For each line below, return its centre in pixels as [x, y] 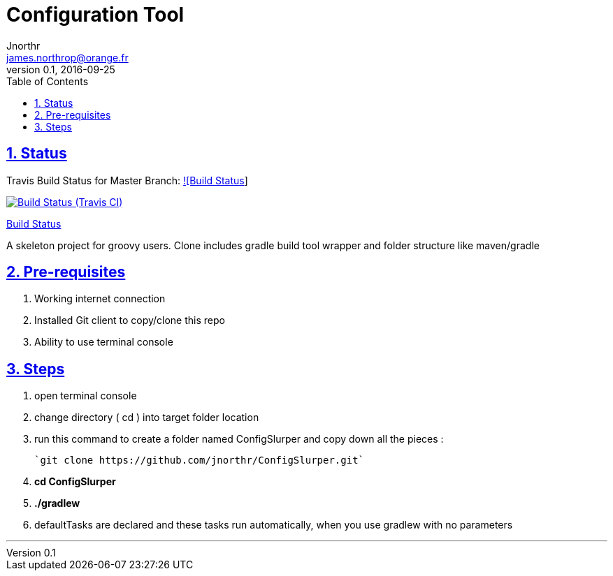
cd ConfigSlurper [75, 482]
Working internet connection [100, 299]
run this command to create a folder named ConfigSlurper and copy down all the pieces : [239, 439]
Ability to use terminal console [104, 342]
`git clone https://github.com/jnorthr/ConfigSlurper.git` [200, 460]
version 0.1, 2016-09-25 [61, 69]
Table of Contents [48, 81]
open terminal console [86, 396]
